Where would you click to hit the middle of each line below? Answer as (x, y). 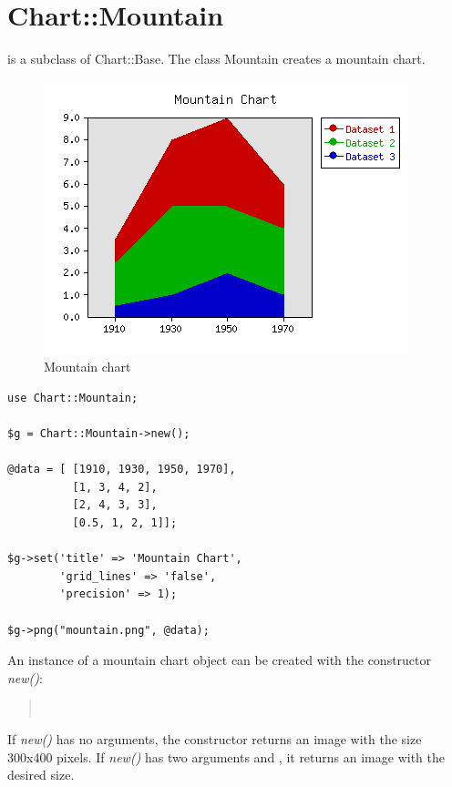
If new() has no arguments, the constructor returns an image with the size (215, 739)
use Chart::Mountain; (73, 398)
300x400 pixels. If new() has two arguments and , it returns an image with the (226, 756)
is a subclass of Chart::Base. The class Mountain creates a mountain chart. (216, 59)
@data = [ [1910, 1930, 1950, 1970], (122, 470)
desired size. (41, 775)
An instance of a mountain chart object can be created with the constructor (220, 660)
